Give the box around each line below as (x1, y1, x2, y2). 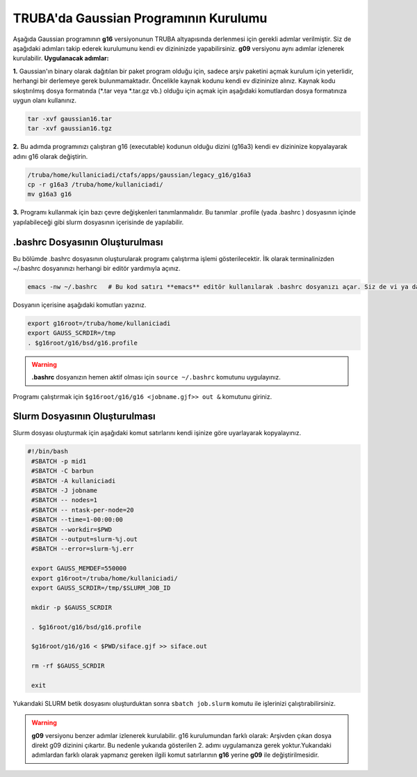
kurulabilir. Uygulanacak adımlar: (13, 54, 109, 63)
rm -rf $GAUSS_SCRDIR (31, 662, 105, 670)
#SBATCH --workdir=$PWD (31, 526, 113, 533)
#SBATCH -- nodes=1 (31, 496, 97, 504)
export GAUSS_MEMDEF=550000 (31, 565, 127, 572)
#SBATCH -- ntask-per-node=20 (31, 505, 135, 514)
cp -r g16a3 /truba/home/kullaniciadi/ (27, 181, 163, 189)
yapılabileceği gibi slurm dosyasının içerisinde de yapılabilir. (13, 218, 184, 226)
